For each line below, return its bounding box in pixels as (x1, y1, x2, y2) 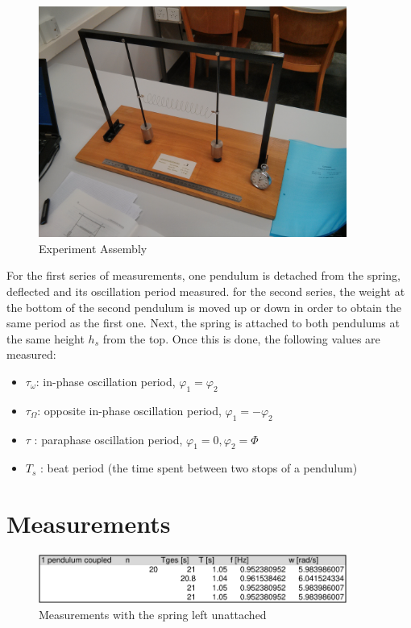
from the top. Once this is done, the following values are (102, 330, 380, 347)
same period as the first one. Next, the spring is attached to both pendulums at (6, 314, 400, 331)
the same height (6, 330, 85, 347)
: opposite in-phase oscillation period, (37, 401, 222, 418)
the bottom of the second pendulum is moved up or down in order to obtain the (6, 298, 401, 315)
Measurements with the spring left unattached (39, 605, 267, 622)
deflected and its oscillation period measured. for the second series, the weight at (6, 282, 405, 299)
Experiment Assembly (39, 239, 147, 256)
